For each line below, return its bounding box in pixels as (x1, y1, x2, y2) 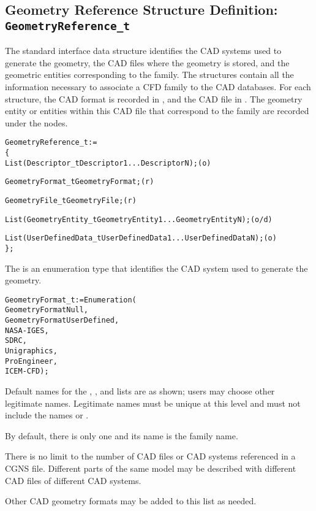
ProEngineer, (5, 356, 58, 366)
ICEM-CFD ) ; (5, 367, 49, 376)
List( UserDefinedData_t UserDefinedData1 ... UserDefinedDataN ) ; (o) (5, 234, 277, 243)
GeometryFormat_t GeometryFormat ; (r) (5, 177, 154, 186)
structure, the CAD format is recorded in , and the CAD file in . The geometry (5, 92, 303, 105)
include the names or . (5, 409, 89, 421)
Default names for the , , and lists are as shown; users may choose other (5, 385, 275, 398)
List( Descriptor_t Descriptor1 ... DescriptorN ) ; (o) (5, 158, 211, 167)
